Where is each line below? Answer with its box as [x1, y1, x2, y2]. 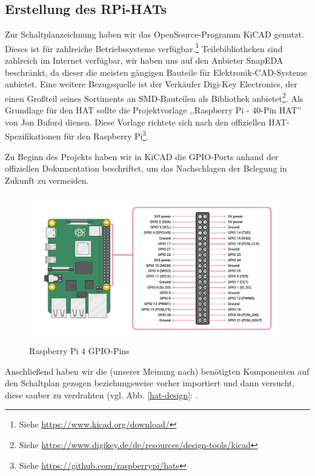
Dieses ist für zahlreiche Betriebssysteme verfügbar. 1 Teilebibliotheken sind [5, 40, 283, 55]
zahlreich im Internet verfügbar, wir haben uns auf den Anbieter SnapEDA [5, 54, 283, 67]
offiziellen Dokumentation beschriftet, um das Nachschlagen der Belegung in [5, 162, 287, 175]
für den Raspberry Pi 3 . [64, 128, 149, 142]
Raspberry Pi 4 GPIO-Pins [29, 344, 130, 357]
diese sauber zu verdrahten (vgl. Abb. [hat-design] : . [5, 388, 198, 401]
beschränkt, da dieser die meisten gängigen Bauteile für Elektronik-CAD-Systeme [5, 65, 307, 78]
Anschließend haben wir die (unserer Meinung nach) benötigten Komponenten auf [5, 364, 310, 377]
